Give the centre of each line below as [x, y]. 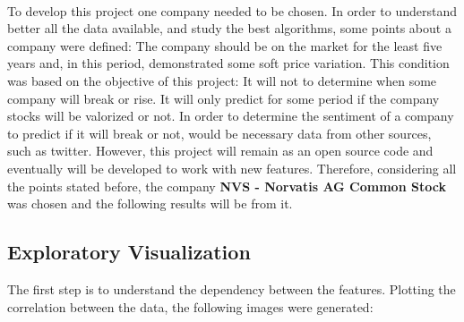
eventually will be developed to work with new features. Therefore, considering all [232, 168]
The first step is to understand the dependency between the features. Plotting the [232, 288]
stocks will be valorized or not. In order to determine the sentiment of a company [231, 116]
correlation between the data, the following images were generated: [190, 306]
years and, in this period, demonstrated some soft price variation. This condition [228, 63]
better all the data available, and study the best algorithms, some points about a [229, 28]
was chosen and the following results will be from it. [150, 203]
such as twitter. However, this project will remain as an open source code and [220, 151]
